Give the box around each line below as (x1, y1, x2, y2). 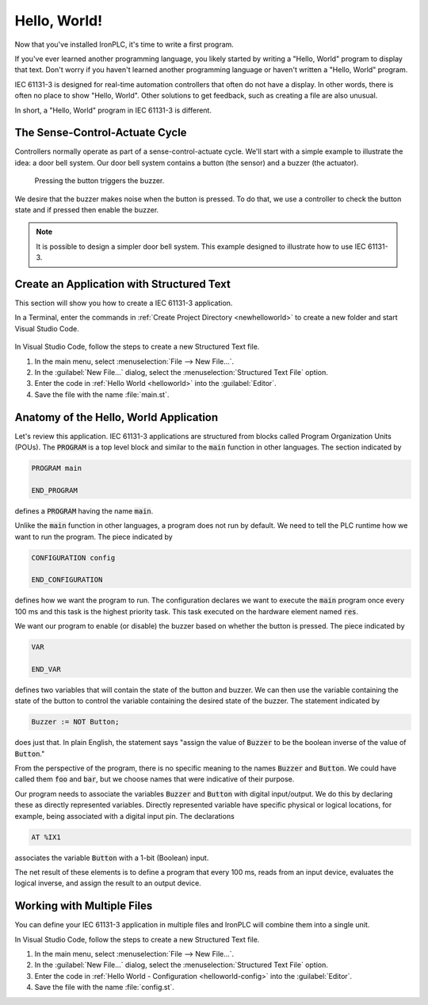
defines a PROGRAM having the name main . (14, 506, 154, 515)
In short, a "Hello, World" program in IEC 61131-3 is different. (14, 105, 212, 115)
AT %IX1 (31, 832, 61, 842)
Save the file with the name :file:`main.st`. (34, 389, 170, 399)
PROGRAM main (31, 464, 82, 473)
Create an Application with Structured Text (14, 277, 231, 291)
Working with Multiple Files (14, 900, 153, 913)
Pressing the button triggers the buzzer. (34, 176, 165, 185)
